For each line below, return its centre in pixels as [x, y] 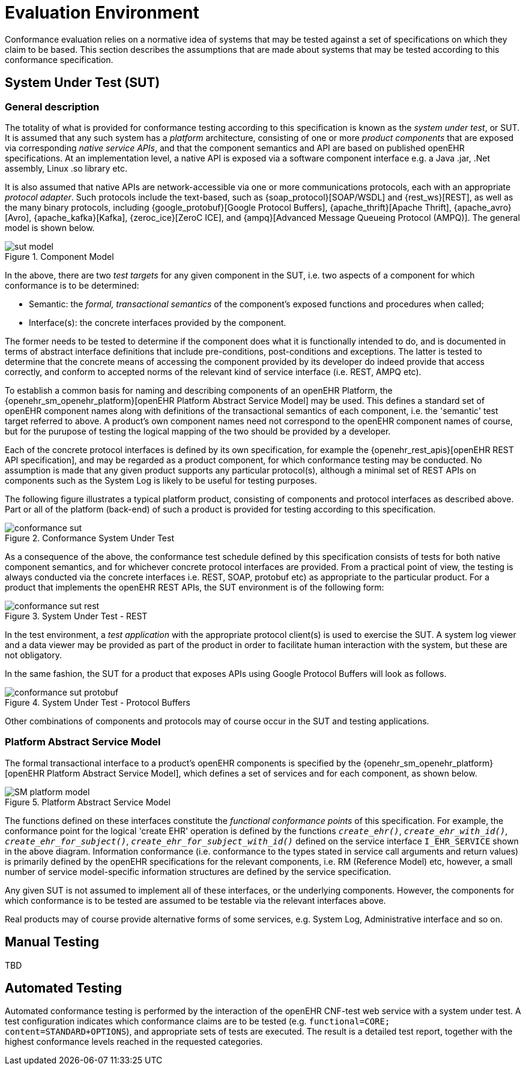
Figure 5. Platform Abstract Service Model [88, 802]
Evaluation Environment [102, 13]
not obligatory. [33, 655]
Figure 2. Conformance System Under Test [89, 538]
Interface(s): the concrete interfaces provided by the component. [158, 322]
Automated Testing [64, 988]
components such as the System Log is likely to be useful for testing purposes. [161, 480]
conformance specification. [59, 59]
